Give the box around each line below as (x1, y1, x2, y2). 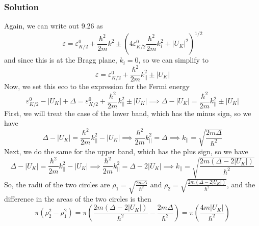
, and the (226, 179, 255, 189)
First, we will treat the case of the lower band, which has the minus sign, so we (4, 107, 251, 118)
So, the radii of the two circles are (4, 179, 110, 189)
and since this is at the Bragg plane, (4, 54, 117, 65)
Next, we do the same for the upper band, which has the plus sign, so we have (4, 146, 248, 156)
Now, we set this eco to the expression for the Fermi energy (4, 81, 190, 92)
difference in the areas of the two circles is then (4, 193, 151, 204)
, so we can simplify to (138, 54, 209, 65)
